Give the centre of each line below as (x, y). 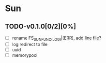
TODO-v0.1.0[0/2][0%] (41, 26)
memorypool (25, 55)
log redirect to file (30, 44)
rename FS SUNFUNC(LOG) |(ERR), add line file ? (57, 38)
